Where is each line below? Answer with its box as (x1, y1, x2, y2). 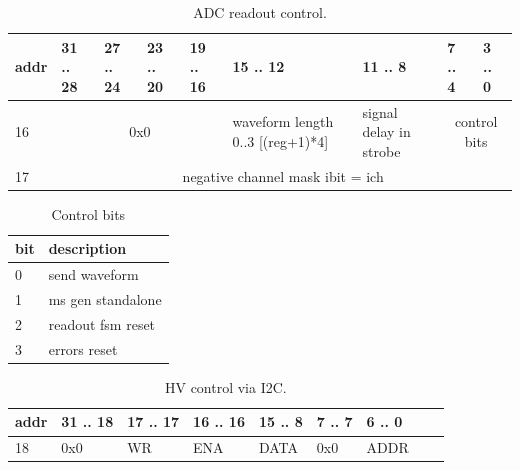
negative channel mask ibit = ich (182, 165, 384, 186)
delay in (362, 121, 411, 142)
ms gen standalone (48, 289, 162, 310)
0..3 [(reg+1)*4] (232, 131, 329, 152)
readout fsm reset (48, 313, 156, 334)
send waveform (48, 264, 139, 285)
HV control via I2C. (164, 376, 287, 397)
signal (362, 101, 398, 122)
